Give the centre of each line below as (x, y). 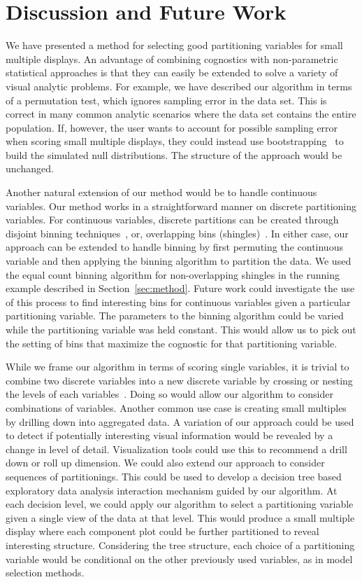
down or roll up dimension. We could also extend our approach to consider (165, 463)
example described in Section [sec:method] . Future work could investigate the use (180, 288)
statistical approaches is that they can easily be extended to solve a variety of (172, 72)
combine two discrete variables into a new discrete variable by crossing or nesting (179, 380)
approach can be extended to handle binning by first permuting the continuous (174, 247)
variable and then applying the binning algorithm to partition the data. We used (179, 261)
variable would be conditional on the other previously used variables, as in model (179, 559)
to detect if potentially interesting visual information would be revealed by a (169, 435)
